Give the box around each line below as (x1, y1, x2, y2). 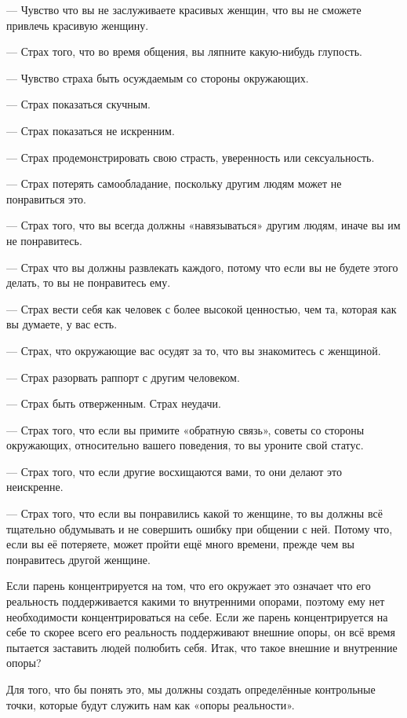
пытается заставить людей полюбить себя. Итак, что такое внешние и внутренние (6, 639, 398, 655)
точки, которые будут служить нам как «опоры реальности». (6, 696, 295, 713)
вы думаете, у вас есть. (6, 316, 118, 332)
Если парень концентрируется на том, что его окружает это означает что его (6, 577, 371, 594)
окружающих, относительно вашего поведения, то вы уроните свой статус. (6, 437, 364, 453)
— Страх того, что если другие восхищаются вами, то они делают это (6, 463, 343, 479)
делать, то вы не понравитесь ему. (6, 274, 171, 291)
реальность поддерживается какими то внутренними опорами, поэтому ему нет (6, 593, 385, 610)
